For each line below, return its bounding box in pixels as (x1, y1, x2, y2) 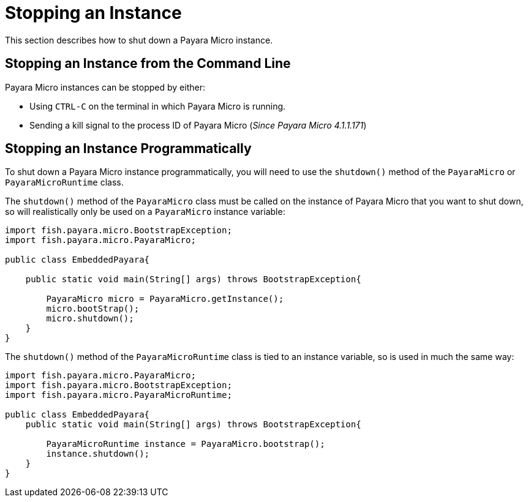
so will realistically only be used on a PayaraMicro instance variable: (5, 206, 285, 217)
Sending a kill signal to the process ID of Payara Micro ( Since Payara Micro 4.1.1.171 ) (29, 119, 367, 130)
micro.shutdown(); (46, 313, 134, 324)
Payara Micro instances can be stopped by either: (5, 81, 205, 92)
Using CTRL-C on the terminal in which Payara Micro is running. (29, 100, 286, 111)
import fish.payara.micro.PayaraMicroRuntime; (5, 390, 232, 400)
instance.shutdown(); (46, 449, 150, 459)
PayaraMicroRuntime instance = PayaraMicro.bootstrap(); (46, 439, 325, 449)
